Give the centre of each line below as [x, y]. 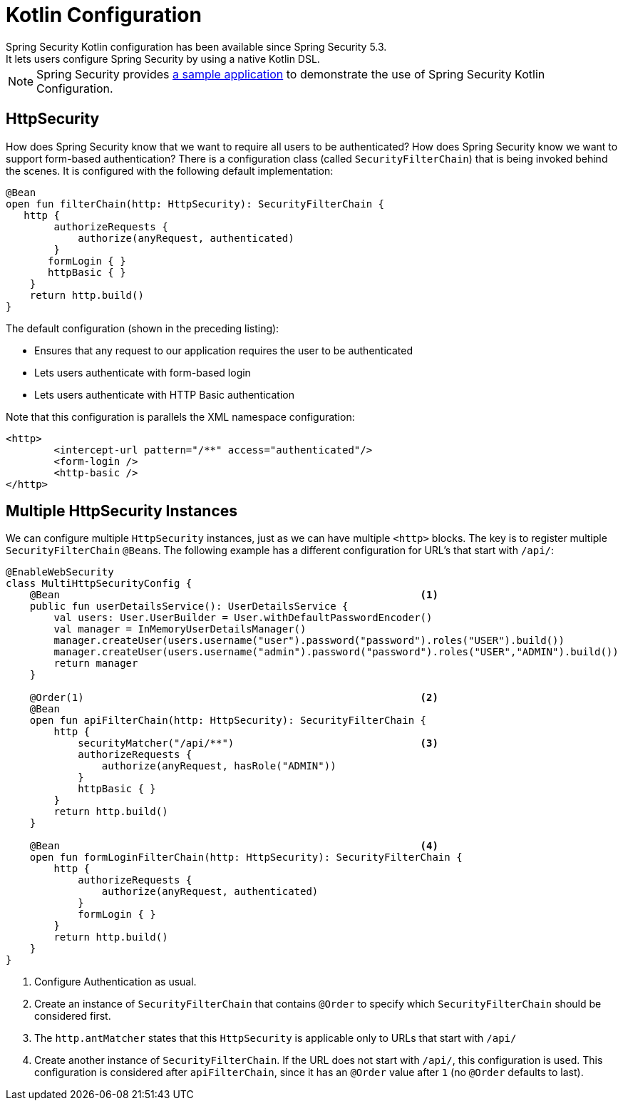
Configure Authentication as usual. [115, 982]
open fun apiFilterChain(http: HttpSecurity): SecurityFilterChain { [228, 721]
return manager [96, 664]
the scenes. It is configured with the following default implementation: [170, 170]
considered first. [73, 1016]
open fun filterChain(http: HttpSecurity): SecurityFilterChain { [195, 204]
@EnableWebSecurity [60, 572]
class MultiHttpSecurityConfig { [99, 584]
